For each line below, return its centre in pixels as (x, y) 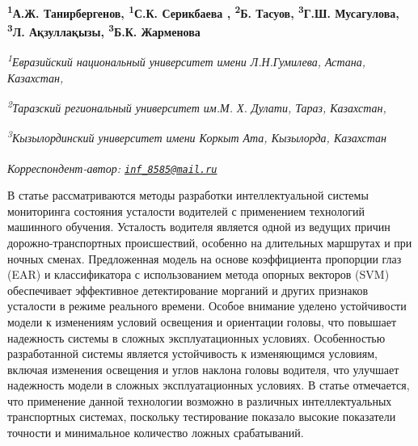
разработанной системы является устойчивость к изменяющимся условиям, (192, 353)
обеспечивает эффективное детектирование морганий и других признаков (188, 290)
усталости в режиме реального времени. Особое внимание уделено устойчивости (207, 306)
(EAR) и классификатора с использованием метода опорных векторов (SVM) (198, 274)
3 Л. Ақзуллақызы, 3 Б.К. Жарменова (104, 30)
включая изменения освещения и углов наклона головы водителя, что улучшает (203, 369)
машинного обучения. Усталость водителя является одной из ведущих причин (199, 227)
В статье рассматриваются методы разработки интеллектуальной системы (188, 195)
